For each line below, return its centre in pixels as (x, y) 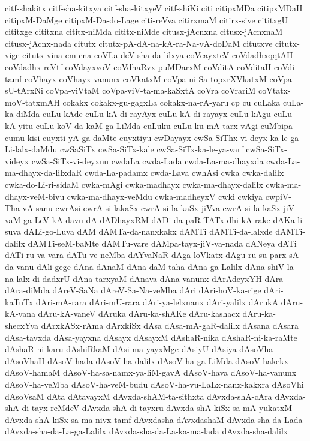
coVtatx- (274, 90)
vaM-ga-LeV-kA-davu (44, 219)
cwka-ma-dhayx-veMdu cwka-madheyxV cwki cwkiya (165, 196)
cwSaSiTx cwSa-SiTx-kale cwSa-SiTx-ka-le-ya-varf (151, 149)
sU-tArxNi (24, 90)
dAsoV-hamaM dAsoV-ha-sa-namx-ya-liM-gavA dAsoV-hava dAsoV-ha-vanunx (151, 372)
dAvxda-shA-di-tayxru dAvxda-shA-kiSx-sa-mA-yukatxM (187, 408)
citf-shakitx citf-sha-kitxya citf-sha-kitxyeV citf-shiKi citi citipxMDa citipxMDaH (154, 8)
